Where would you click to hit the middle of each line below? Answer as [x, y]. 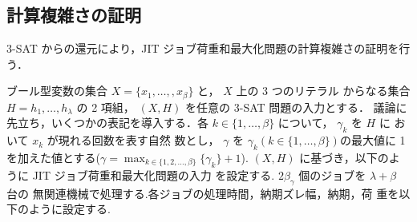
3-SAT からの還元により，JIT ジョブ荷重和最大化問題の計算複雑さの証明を [203, 48]
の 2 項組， [105, 107]
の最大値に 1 [372, 140]
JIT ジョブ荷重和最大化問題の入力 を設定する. [154, 174]
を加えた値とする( [54, 158]
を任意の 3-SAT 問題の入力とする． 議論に [296, 107]
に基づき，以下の [344, 158]
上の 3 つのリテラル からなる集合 [323, 91]
